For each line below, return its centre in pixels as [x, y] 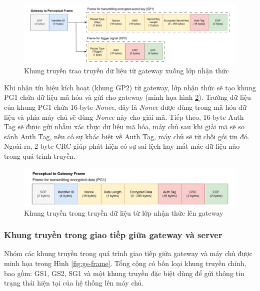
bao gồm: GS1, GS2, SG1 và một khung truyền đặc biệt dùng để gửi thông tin [124, 273]
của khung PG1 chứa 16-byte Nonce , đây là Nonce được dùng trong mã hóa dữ [125, 107]
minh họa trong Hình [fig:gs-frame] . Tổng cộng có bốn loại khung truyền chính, [125, 263]
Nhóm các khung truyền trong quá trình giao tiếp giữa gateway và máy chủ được [128, 253]
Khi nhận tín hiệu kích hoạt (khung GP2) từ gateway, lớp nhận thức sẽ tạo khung [130, 87]
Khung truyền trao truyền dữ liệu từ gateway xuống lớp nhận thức [126, 71]
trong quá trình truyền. [40, 156]
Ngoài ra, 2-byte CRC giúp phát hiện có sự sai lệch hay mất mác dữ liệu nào [122, 146]
